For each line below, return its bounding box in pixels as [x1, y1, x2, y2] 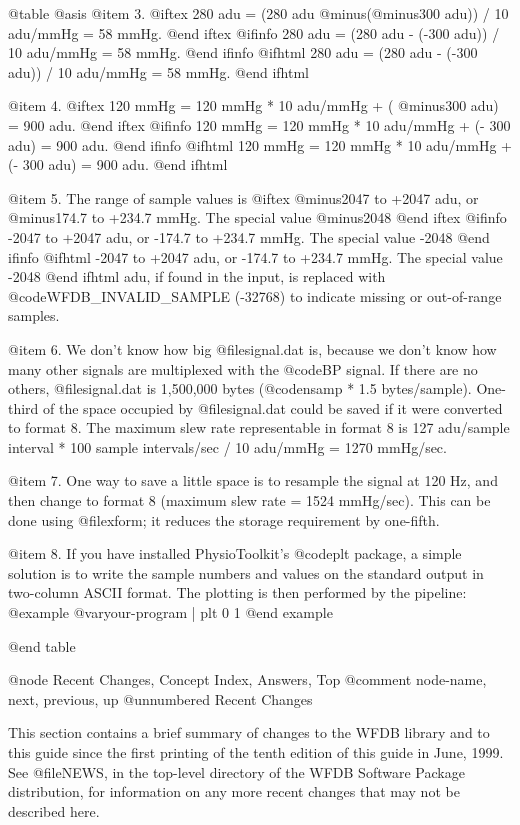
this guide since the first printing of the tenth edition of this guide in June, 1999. [8, 742, 504, 762]
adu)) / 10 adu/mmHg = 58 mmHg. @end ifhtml [8, 61, 309, 82]
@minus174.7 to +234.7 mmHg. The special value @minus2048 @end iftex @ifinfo [8, 207, 507, 228]
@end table [8, 635, 76, 656]
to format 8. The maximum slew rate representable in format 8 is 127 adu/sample [8, 417, 510, 438]
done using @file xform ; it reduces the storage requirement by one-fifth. [8, 509, 440, 530]
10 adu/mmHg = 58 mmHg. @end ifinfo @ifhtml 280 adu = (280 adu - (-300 [8, 42, 478, 63]
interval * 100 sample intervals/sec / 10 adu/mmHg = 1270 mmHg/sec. [8, 436, 447, 457]
